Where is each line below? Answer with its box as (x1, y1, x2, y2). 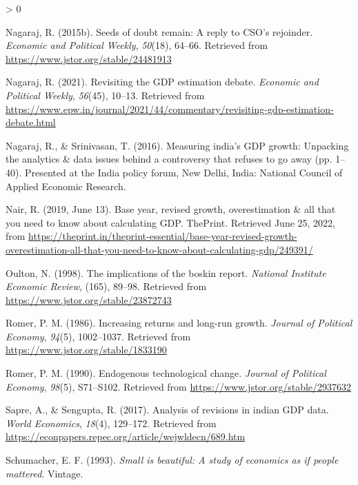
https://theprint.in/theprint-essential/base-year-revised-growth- (28, 229, 297, 243)
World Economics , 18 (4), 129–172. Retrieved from (6, 415, 217, 430)
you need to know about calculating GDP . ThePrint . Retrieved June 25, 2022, (6, 215, 335, 229)
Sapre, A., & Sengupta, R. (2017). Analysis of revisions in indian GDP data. (6, 402, 329, 417)
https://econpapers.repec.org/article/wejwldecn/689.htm (6, 429, 246, 444)
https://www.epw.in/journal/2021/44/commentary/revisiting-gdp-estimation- (6, 101, 334, 116)
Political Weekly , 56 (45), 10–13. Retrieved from (6, 87, 205, 102)
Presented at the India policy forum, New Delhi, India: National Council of (24, 165, 343, 179)
